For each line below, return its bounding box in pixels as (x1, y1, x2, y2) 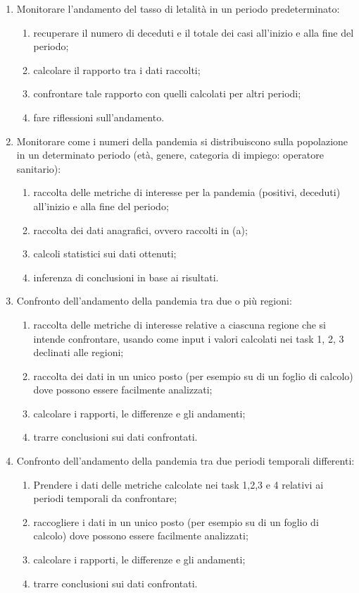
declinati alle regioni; (33, 345, 124, 360)
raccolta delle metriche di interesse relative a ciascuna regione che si (33, 317, 326, 331)
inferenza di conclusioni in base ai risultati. (33, 269, 219, 284)
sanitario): (16, 161, 61, 176)
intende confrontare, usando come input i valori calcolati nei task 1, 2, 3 (33, 331, 344, 346)
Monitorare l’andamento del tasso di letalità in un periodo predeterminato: (16, 1, 340, 16)
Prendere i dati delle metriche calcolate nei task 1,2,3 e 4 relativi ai (33, 477, 324, 491)
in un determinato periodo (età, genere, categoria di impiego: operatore (16, 147, 324, 162)
